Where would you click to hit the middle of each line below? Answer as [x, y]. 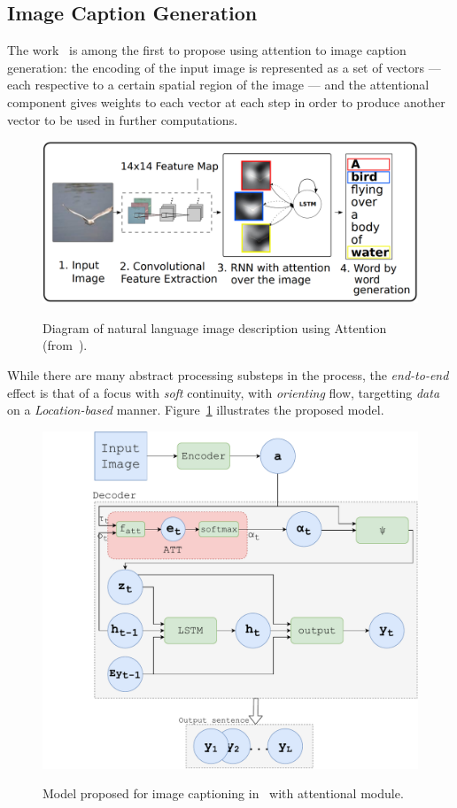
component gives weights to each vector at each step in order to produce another [226, 101]
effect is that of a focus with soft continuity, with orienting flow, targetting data [224, 392]
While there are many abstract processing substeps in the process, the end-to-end [228, 374]
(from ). [65, 345]
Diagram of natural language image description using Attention [215, 327]
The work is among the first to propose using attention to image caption [207, 50]
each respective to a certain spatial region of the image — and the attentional [218, 85]
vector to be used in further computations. [123, 119]
